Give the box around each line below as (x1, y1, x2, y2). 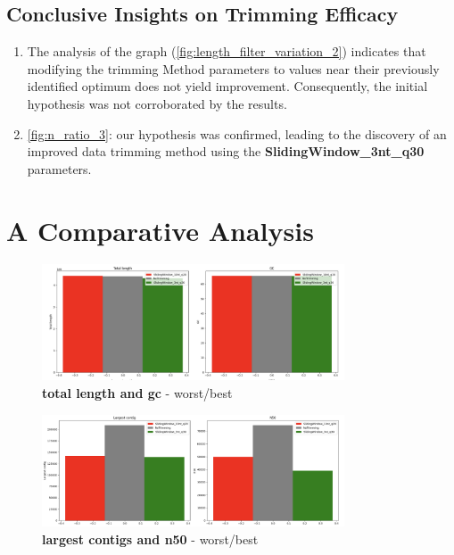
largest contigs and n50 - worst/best (42, 529, 259, 548)
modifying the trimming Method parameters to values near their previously (27, 59, 440, 78)
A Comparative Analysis (6, 211, 314, 248)
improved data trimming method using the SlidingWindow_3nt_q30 (27, 142, 425, 161)
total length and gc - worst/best (42, 383, 233, 402)
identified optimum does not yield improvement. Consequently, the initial (27, 77, 428, 95)
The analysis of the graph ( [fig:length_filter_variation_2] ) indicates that (27, 42, 426, 61)
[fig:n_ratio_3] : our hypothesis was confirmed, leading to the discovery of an (27, 124, 447, 143)
